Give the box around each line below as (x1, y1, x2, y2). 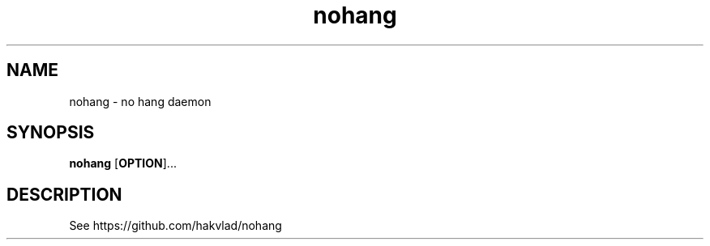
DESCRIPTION (6, 184, 122, 205)
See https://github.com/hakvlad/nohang (69, 218, 282, 233)
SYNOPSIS (6, 122, 95, 143)
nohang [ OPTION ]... (69, 156, 177, 171)
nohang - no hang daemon (69, 94, 212, 108)
